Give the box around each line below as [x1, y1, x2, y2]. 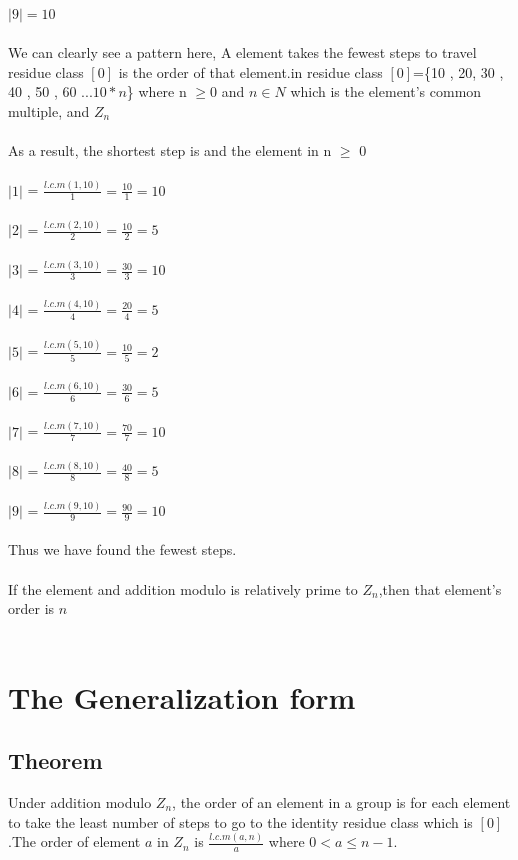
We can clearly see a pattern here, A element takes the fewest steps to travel [8, 42, 477, 63]
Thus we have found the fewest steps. [8, 539, 237, 560]
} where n [126, 81, 187, 102]
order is [8, 598, 55, 619]
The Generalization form [8, 676, 356, 717]
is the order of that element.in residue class [118, 61, 383, 82]
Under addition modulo [8, 791, 152, 812]
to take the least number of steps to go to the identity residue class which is [8, 811, 473, 832]
